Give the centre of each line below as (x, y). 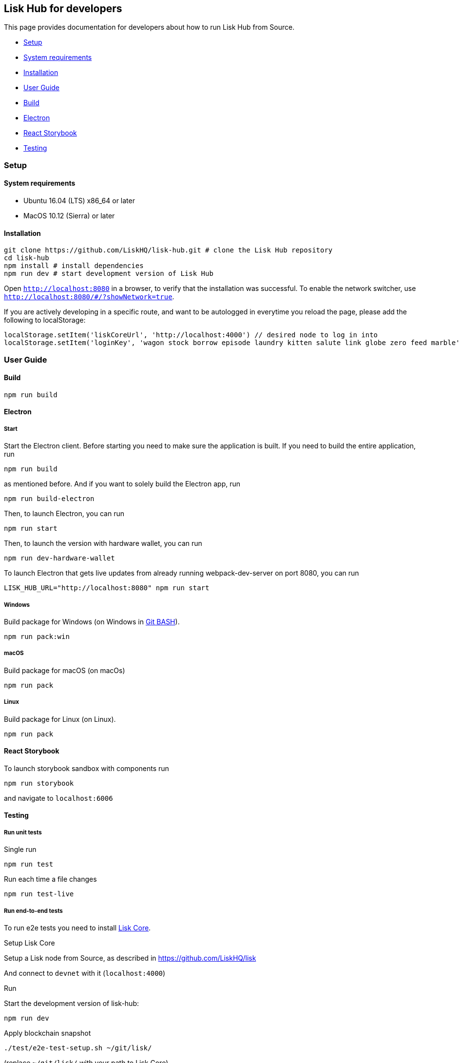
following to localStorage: (45, 320)
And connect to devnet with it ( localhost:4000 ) (85, 973)
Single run (20, 850)
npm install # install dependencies (74, 266)
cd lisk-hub (27, 258)
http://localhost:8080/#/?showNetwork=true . (89, 297)
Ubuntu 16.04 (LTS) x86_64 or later (79, 201)
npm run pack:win (37, 637)
